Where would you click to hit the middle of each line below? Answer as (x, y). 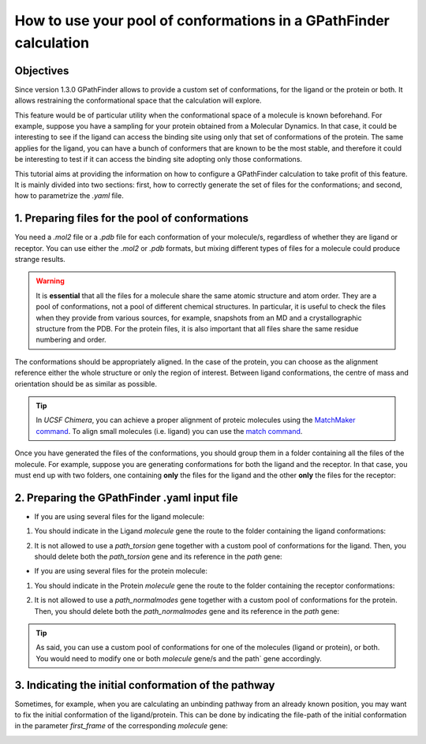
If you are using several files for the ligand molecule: (120, 516)
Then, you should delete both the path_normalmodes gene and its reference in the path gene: (187, 611)
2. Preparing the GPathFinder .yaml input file (126, 497)
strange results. (40, 260)
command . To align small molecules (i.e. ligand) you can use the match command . (169, 431)
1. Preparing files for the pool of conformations (131, 218)
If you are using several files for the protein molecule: (121, 571)
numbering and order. (71, 340)
